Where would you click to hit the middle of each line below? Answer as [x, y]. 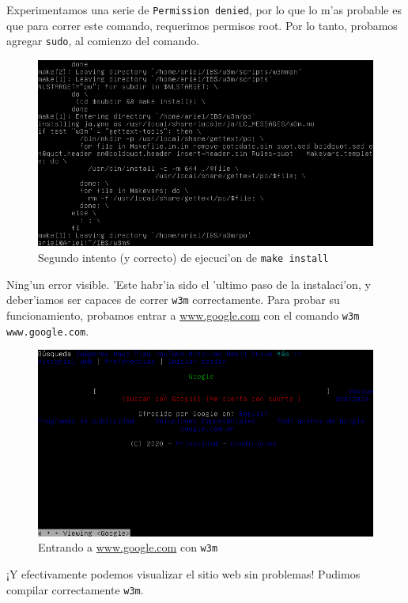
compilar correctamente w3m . [75, 589]
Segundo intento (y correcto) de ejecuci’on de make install [183, 258]
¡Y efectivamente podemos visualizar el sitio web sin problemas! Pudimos [183, 574]
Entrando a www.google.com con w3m [128, 547]
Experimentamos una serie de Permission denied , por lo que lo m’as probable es [204, 9]
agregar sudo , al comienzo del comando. [103, 41]
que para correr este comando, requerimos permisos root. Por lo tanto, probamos [202, 25]
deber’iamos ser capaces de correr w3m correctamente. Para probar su [173, 300]
